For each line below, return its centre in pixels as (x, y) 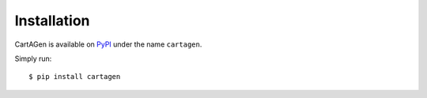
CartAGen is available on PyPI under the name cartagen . (108, 44)
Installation (52, 21)
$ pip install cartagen (75, 77)
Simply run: (33, 58)
